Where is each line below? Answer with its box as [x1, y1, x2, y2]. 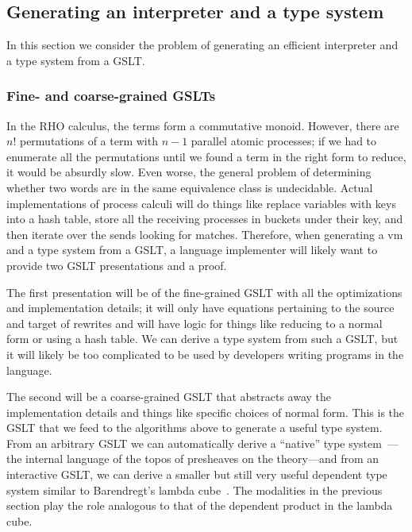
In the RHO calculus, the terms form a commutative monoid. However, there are [6, 117, 399, 133]
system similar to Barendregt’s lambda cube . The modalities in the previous [6, 481, 383, 498]
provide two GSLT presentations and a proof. [6, 256, 227, 273]
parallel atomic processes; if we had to [191, 133, 377, 149]
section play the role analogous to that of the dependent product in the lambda [6, 497, 393, 514]
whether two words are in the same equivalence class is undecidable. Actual [6, 179, 373, 195]
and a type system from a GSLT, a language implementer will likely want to [6, 241, 378, 258]
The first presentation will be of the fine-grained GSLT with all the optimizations [6, 283, 402, 300]
